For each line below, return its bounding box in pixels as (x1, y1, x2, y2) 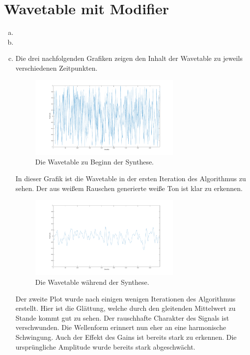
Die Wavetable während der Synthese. (35, 277, 149, 287)
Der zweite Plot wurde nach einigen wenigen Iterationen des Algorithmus (15, 293, 236, 303)
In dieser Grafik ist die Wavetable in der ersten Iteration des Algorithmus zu (15, 173, 246, 184)
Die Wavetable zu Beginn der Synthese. (35, 157, 154, 167)
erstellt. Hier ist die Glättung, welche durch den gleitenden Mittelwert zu (15, 303, 236, 313)
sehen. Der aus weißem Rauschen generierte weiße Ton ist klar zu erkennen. (15, 183, 243, 193)
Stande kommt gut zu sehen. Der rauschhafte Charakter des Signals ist (15, 312, 229, 323)
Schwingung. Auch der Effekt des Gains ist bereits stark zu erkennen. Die (15, 331, 237, 342)
